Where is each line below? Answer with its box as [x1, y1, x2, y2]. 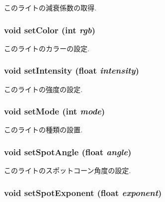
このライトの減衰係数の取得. [4, 2, 96, 12]
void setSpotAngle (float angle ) [4, 145, 132, 158]
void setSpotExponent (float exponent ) [4, 186, 162, 199]
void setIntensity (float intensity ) [4, 64, 139, 77]
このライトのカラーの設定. [4, 43, 89, 53]
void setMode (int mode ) [4, 105, 105, 117]
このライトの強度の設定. [4, 84, 82, 94]
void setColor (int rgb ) [4, 23, 95, 36]
